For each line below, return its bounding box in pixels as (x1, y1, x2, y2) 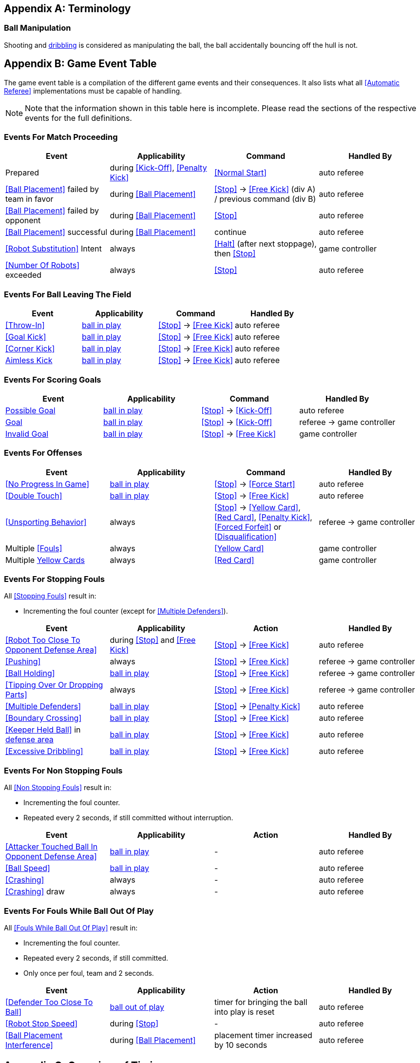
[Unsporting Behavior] (5, 517, 87, 527)
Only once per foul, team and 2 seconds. (23, 968, 154, 977)
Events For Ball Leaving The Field (4, 289, 132, 299)
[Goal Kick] (5, 332, 46, 342)
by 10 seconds (214, 1040, 267, 1050)
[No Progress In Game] (5, 479, 90, 489)
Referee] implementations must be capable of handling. (4, 86, 182, 95)
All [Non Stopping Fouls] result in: (4, 783, 112, 792)
